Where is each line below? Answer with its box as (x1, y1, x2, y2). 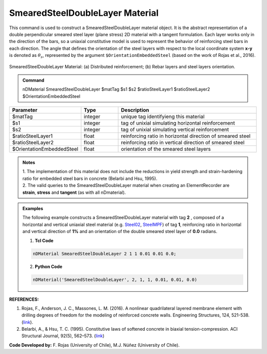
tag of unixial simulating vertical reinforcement (121, 126, 229, 133)
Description (121, 107, 149, 114)
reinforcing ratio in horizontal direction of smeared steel (121, 133, 251, 139)
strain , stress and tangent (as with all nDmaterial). (22, 189, 126, 195)
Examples (22, 206, 44, 212)
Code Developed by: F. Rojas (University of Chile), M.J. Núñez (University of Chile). (9, 342, 180, 348)
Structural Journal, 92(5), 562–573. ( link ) (21, 333, 105, 339)
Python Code (35, 264, 63, 269)
